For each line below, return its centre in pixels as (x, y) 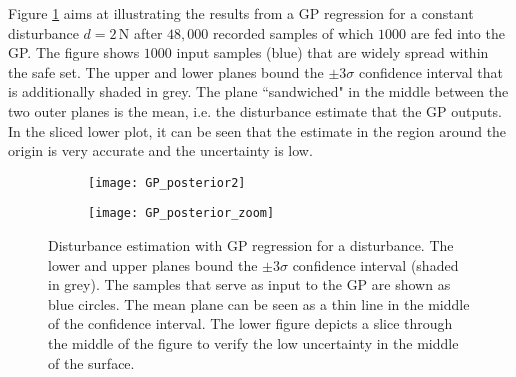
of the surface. (91, 362)
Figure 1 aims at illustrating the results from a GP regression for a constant (241, 13)
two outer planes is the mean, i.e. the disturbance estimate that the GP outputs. (255, 110)
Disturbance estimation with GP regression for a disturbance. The (251, 245)
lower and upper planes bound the (153, 264)
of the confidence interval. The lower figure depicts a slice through (250, 323)
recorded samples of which (293, 32)
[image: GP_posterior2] (167, 182)
